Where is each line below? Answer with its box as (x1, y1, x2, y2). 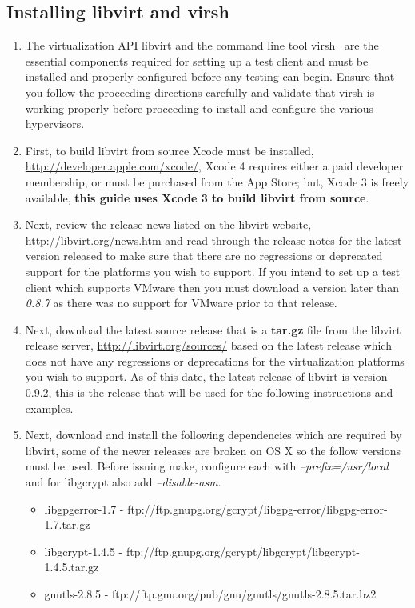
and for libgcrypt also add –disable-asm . (25, 474, 221, 490)
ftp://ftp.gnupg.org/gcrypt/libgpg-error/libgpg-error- (127, 500, 388, 517)
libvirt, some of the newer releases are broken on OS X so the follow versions (25, 442, 401, 458)
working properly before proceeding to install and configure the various (25, 99, 374, 116)
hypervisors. (25, 115, 85, 132)
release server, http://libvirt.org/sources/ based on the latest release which (25, 337, 392, 354)
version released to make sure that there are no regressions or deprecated (25, 247, 383, 264)
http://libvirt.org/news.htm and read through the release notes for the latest (25, 231, 402, 248)
